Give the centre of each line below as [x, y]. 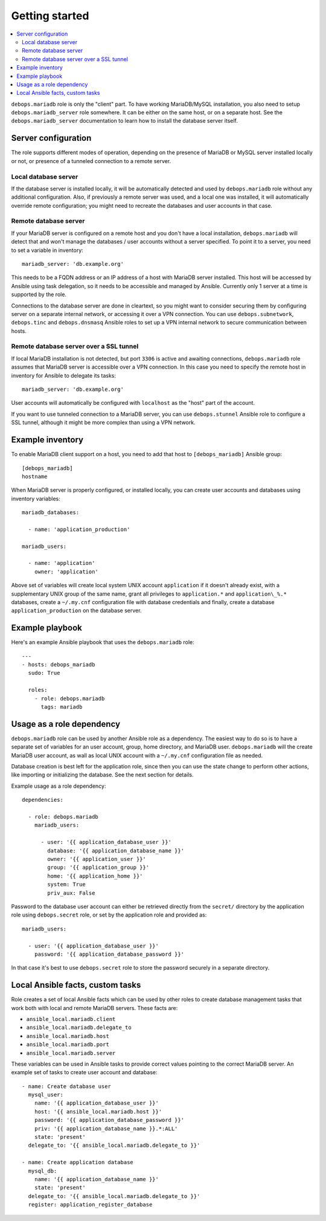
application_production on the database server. [76, 611]
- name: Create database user [67, 1086]
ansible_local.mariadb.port [68, 1045]
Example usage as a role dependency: [59, 786]
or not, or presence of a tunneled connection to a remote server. [91, 161]
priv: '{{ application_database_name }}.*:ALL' [106, 1129]
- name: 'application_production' [79, 529]
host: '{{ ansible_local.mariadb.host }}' [98, 1111]
